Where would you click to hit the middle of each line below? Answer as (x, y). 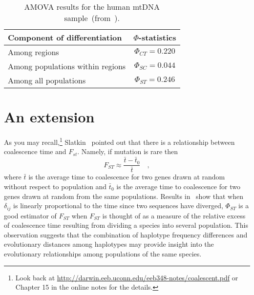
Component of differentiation (65, 37)
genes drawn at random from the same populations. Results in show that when (124, 196)
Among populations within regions (67, 66)
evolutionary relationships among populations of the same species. (103, 253)
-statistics (157, 37)
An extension (49, 117)
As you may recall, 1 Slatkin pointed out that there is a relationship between (119, 141)
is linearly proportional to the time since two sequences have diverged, (118, 206)
